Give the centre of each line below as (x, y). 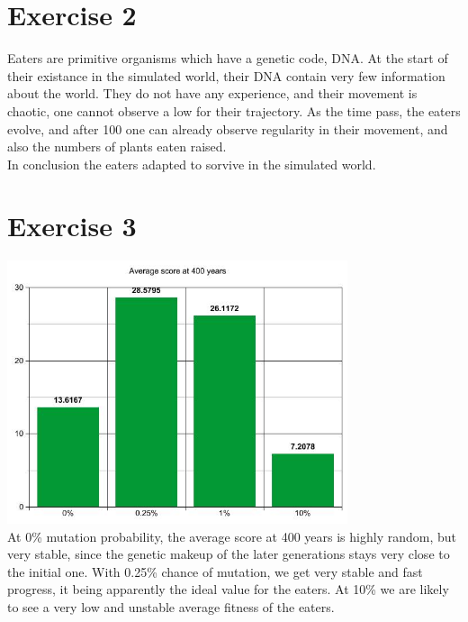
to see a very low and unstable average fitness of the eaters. (171, 607)
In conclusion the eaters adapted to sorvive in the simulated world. (192, 164)
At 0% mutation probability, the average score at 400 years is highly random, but (232, 536)
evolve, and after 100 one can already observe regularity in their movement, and (228, 128)
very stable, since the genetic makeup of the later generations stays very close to (229, 554)
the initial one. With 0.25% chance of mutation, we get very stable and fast (215, 571)
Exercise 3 (72, 226)
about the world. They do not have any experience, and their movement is (212, 93)
